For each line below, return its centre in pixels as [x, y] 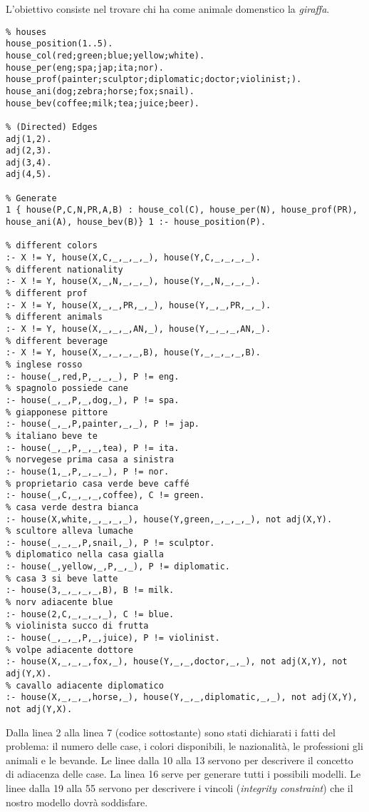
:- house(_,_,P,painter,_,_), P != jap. [103, 424]
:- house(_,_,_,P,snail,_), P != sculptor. [110, 543]
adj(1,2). [29, 139]
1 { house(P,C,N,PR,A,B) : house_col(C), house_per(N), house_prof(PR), [182, 210]
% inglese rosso [44, 364]
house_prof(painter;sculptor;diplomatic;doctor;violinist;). [154, 80]
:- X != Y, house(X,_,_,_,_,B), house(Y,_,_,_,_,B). [133, 353]
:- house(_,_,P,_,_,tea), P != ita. [93, 448]
